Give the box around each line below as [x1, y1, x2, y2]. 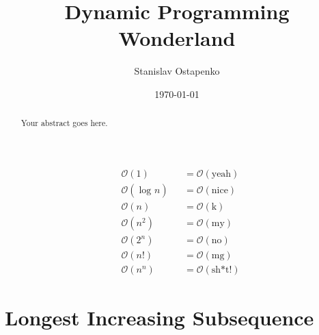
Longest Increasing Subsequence [5, 303, 314, 332]
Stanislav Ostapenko [134, 64, 220, 78]
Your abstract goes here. [20, 117, 108, 129]
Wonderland [118, 24, 236, 52]
